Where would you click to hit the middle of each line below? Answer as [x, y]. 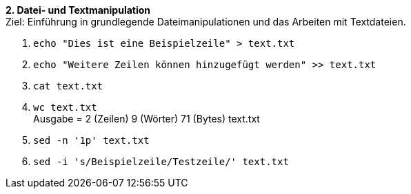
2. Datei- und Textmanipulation [78, 10]
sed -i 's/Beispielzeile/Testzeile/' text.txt [161, 162]
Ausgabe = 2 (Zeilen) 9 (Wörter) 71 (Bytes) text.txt [147, 119]
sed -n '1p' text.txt [91, 140]
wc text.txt [65, 107]
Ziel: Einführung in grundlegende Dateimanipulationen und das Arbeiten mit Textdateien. [206, 22]
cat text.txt [68, 86]
